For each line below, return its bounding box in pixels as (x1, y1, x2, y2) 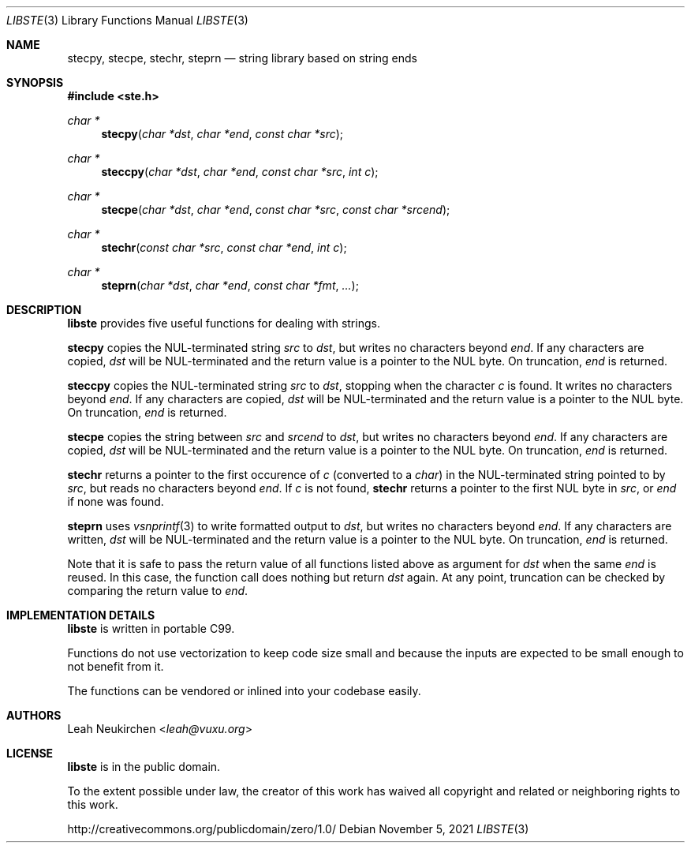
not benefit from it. (67, 660, 164, 673)
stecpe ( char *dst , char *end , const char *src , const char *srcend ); (101, 203, 450, 216)
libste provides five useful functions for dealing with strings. (67, 316, 380, 330)
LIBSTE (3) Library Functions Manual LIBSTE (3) (6, 13, 248, 27)
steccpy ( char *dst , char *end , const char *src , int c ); (101, 165, 379, 178)
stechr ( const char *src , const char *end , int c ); (101, 241, 347, 254)
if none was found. (67, 495, 164, 508)
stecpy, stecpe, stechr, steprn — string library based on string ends (67, 51, 417, 65)
